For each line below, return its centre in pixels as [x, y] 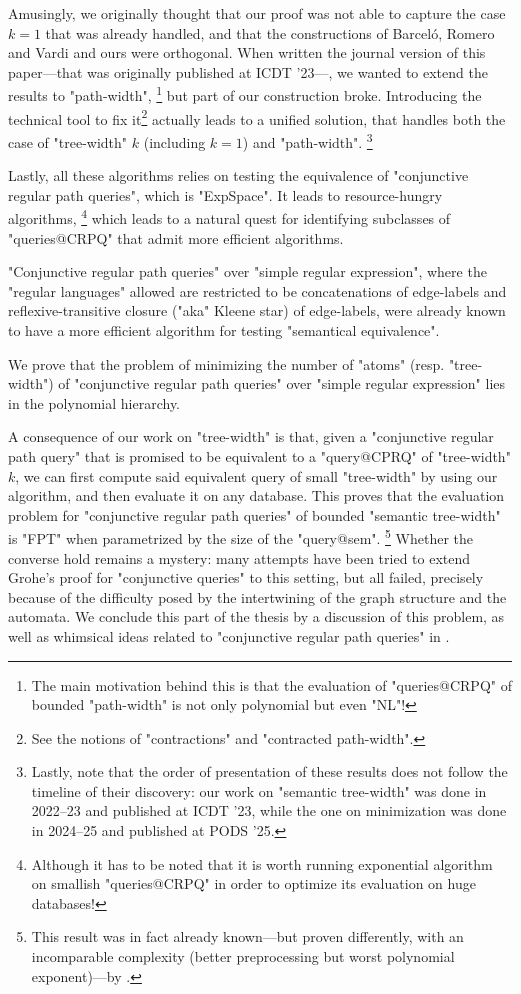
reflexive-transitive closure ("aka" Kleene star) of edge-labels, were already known [257, 310]
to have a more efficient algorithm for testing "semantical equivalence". [224, 329]
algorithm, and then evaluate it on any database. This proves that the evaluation [256, 495]
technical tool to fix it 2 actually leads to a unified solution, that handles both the [257, 117]
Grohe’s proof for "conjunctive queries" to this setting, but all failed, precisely [246, 577]
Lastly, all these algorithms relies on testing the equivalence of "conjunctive [238, 175]
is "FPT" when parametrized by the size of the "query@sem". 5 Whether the [241, 536]
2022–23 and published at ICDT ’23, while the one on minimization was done [269, 810]
